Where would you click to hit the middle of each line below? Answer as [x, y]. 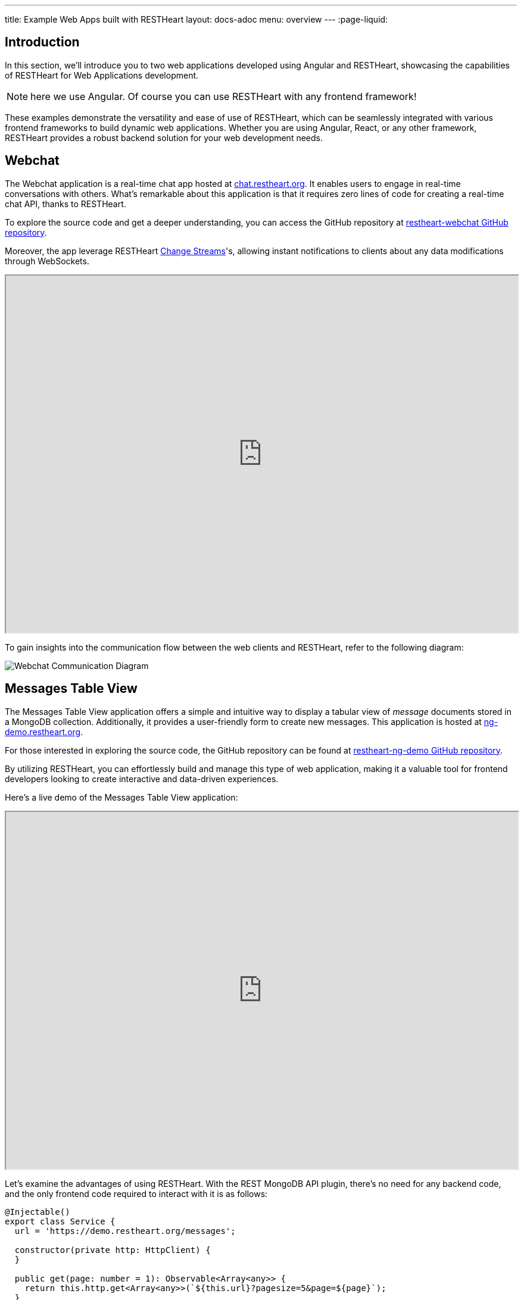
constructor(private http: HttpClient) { [113, 1250]
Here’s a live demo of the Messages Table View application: [121, 797]
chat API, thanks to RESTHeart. [65, 204]
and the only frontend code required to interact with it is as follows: [136, 1193]
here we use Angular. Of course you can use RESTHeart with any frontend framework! [224, 96]
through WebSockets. [47, 261]
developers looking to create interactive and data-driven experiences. [142, 779]
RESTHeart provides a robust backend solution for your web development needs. [164, 137]
